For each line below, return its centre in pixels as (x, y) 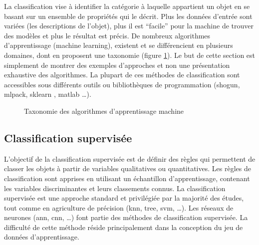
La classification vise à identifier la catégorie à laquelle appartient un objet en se (127, 6)
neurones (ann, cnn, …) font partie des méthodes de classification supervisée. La (126, 217)
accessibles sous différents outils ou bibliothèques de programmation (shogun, (122, 84)
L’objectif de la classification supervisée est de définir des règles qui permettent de (130, 158)
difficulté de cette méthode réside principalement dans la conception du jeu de (124, 227)
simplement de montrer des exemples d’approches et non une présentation (117, 65)
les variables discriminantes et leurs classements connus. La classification (115, 188)
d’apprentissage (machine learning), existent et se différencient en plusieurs (119, 45)
